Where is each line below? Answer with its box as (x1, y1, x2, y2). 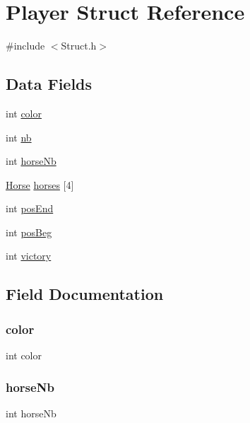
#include (6, 38, 45, 53)
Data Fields (6, 73, 93, 95)
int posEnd (6, 201, 54, 216)
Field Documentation (6, 283, 164, 305)
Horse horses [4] (6, 177, 74, 192)
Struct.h (61, 38, 97, 53)
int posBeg (6, 224, 52, 239)
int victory (6, 248, 52, 263)
